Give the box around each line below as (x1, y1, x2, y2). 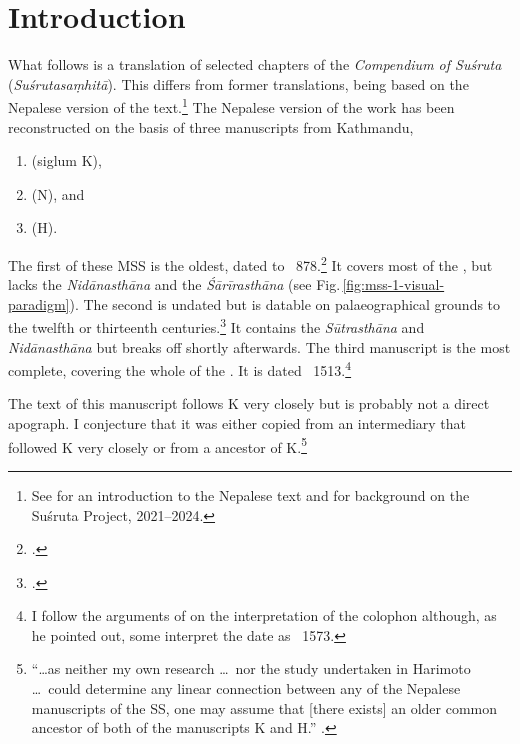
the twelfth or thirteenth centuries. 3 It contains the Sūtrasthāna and (8, 314, 425, 338)
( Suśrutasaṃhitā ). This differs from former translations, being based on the (8, 73, 469, 94)
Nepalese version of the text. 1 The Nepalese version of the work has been (8, 94, 455, 117)
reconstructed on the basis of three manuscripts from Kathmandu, (8, 116, 414, 137)
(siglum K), (31, 150, 102, 171)
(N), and (31, 183, 85, 204)
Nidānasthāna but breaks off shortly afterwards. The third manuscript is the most (8, 336, 511, 357)
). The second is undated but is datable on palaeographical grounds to (69, 293, 501, 314)
